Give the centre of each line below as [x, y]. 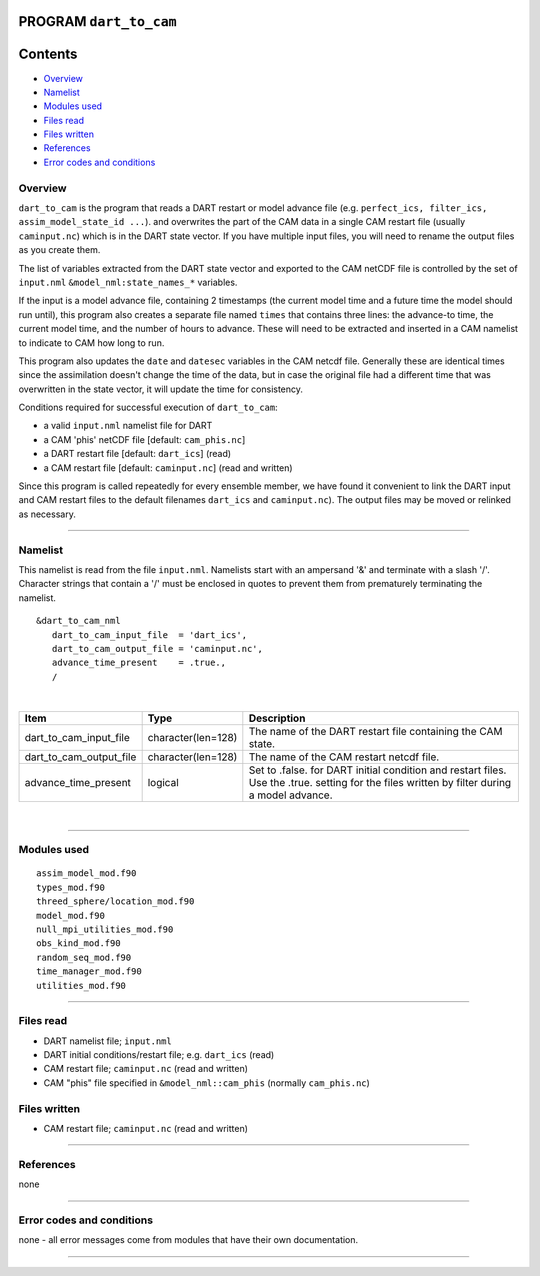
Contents [48, 54]
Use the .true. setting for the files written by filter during [380, 783]
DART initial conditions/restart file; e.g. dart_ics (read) [159, 1055]
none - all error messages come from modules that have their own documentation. [188, 1240]
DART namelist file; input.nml [107, 1041]
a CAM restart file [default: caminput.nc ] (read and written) [168, 467]
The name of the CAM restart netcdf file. [344, 757]
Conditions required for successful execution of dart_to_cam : [148, 407]
